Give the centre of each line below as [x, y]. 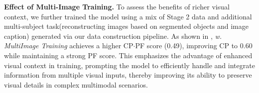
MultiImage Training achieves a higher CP [69, 46]
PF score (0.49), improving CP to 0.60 [194, 46]
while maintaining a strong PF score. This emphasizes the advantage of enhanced [128, 55]
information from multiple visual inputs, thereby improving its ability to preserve [128, 75]
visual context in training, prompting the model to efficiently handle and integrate [129, 65]
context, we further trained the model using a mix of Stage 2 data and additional [128, 16]
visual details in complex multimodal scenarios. [76, 84]
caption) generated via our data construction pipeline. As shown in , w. [113, 36]
